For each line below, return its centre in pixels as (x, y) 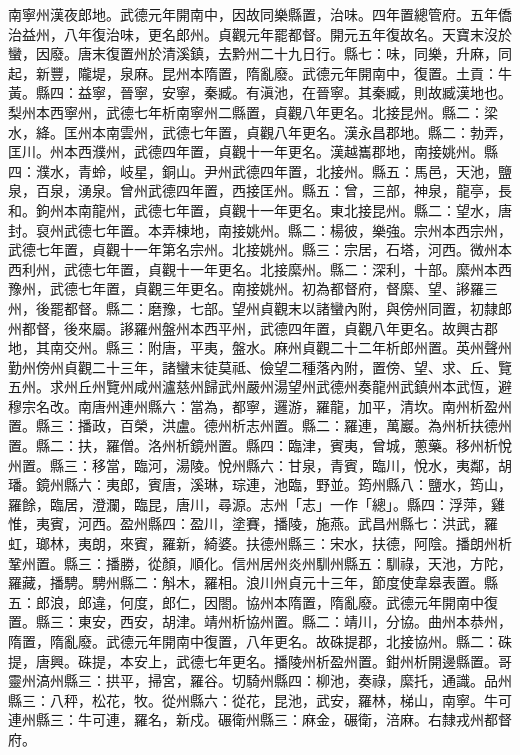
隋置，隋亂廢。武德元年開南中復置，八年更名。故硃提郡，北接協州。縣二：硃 (260, 641)
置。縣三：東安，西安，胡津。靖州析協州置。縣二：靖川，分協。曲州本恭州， (260, 621)
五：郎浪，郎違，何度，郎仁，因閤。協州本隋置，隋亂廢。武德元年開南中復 (253, 601)
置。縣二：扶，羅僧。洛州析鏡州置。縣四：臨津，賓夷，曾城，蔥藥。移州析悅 (260, 445)
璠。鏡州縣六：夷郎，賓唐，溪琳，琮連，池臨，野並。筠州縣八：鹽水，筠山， (260, 484)
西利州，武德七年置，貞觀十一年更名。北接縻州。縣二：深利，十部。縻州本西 (260, 268)
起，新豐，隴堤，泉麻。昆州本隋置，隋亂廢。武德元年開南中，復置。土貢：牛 (260, 72)
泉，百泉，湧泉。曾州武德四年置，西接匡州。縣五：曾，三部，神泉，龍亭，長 (260, 190)
